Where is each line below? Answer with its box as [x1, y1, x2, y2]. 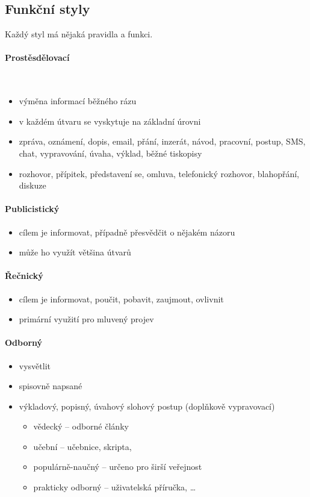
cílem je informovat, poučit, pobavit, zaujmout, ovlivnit [19, 292, 224, 305]
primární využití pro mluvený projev [19, 313, 154, 325]
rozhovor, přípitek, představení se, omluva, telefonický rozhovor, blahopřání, [19, 167, 300, 180]
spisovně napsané [19, 380, 82, 392]
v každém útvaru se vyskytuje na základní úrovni [19, 114, 201, 127]
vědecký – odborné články [33, 420, 129, 433]
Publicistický [5, 202, 60, 215]
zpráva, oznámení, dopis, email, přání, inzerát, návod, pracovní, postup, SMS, [19, 135, 306, 148]
